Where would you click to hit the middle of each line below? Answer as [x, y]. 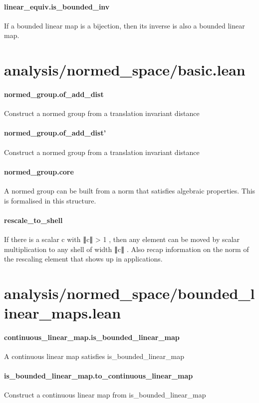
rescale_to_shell [33, 220]
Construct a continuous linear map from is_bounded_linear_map [105, 395]
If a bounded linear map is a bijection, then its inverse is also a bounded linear [125, 25]
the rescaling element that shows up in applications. [83, 259]
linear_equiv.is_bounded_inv [57, 6]
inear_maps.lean [63, 313]
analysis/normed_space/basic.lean [125, 70]
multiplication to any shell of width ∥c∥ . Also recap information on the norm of [127, 249]
